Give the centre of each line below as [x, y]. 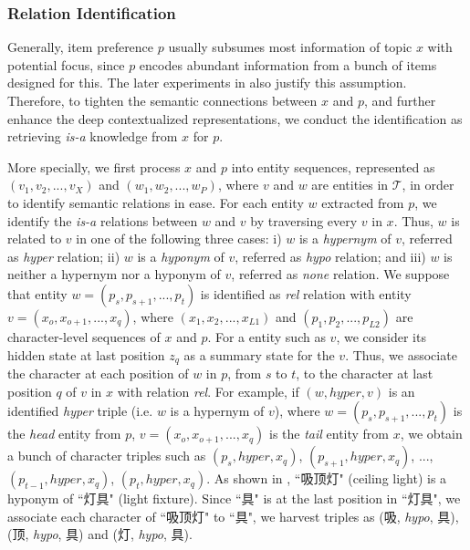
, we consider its [381, 336]
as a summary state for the [259, 354]
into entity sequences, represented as [333, 166]
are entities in [350, 185]
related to [35, 239]
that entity [37, 293]
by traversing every [304, 220]
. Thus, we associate [401, 354]
